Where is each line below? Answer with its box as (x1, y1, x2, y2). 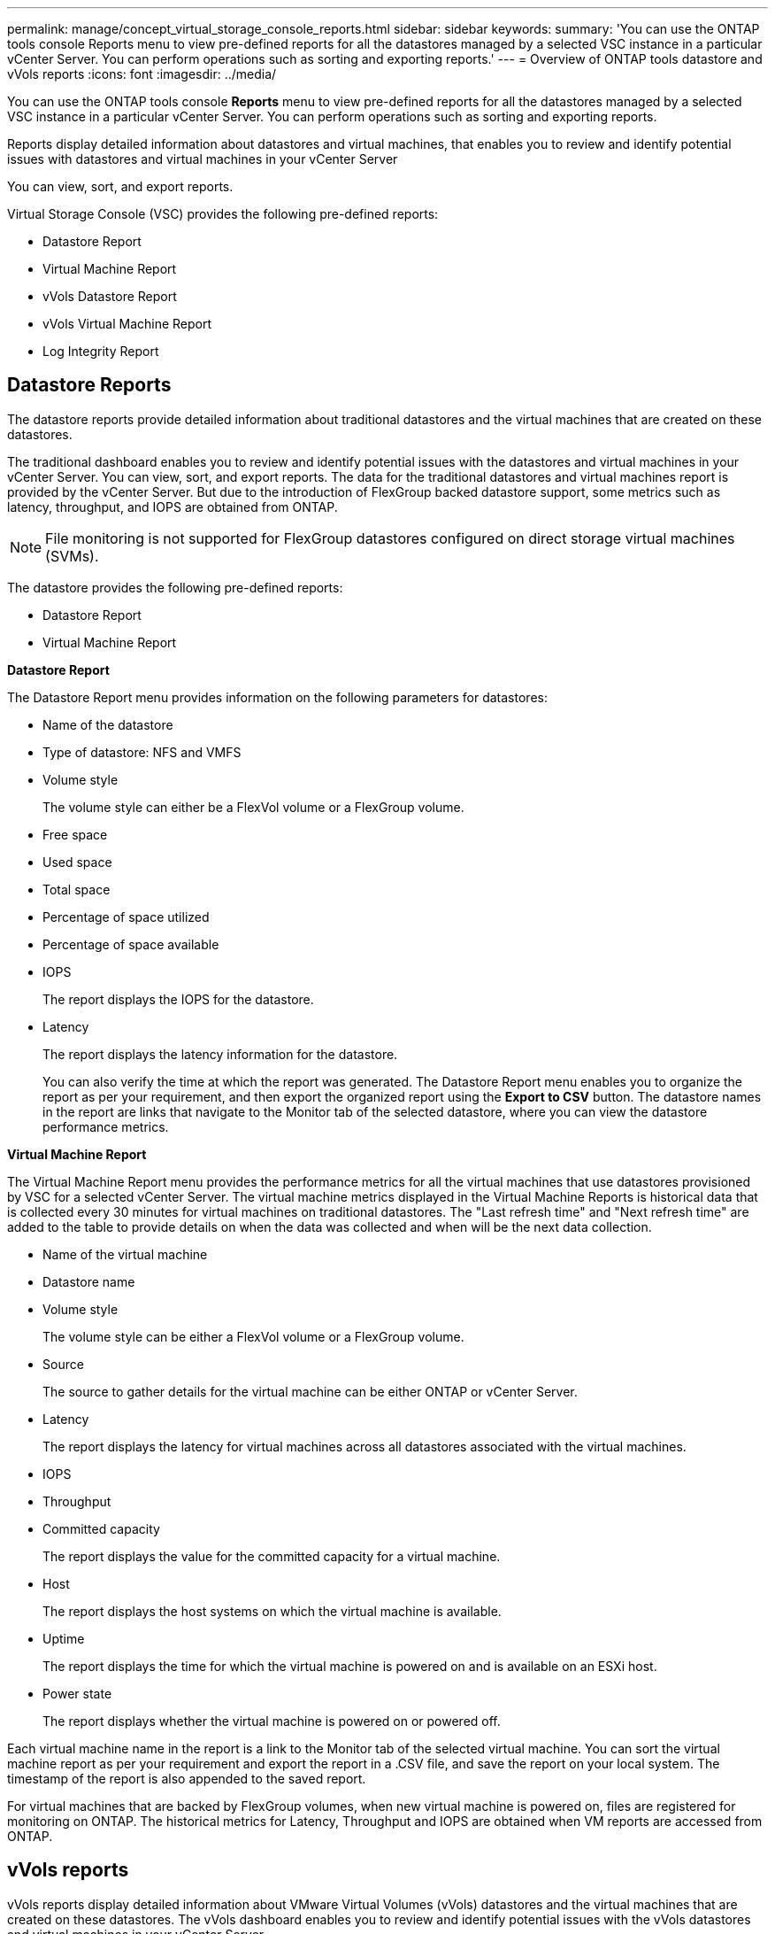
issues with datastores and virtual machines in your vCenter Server (7, 151, 398, 166)
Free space (42, 826, 108, 842)
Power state (42, 1685, 112, 1701)
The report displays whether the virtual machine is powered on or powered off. (42, 1713, 501, 1729)
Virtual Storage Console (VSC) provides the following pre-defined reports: (7, 206, 439, 221)
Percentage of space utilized (42, 909, 210, 924)
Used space (42, 854, 112, 870)
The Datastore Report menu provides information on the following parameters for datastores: (7, 689, 548, 705)
